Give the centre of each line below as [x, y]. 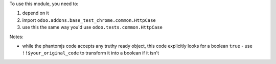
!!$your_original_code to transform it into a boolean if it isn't [91, 53]
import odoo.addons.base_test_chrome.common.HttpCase [89, 20]
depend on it [36, 13]
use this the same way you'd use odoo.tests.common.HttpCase [93, 27]
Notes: [16, 37]
